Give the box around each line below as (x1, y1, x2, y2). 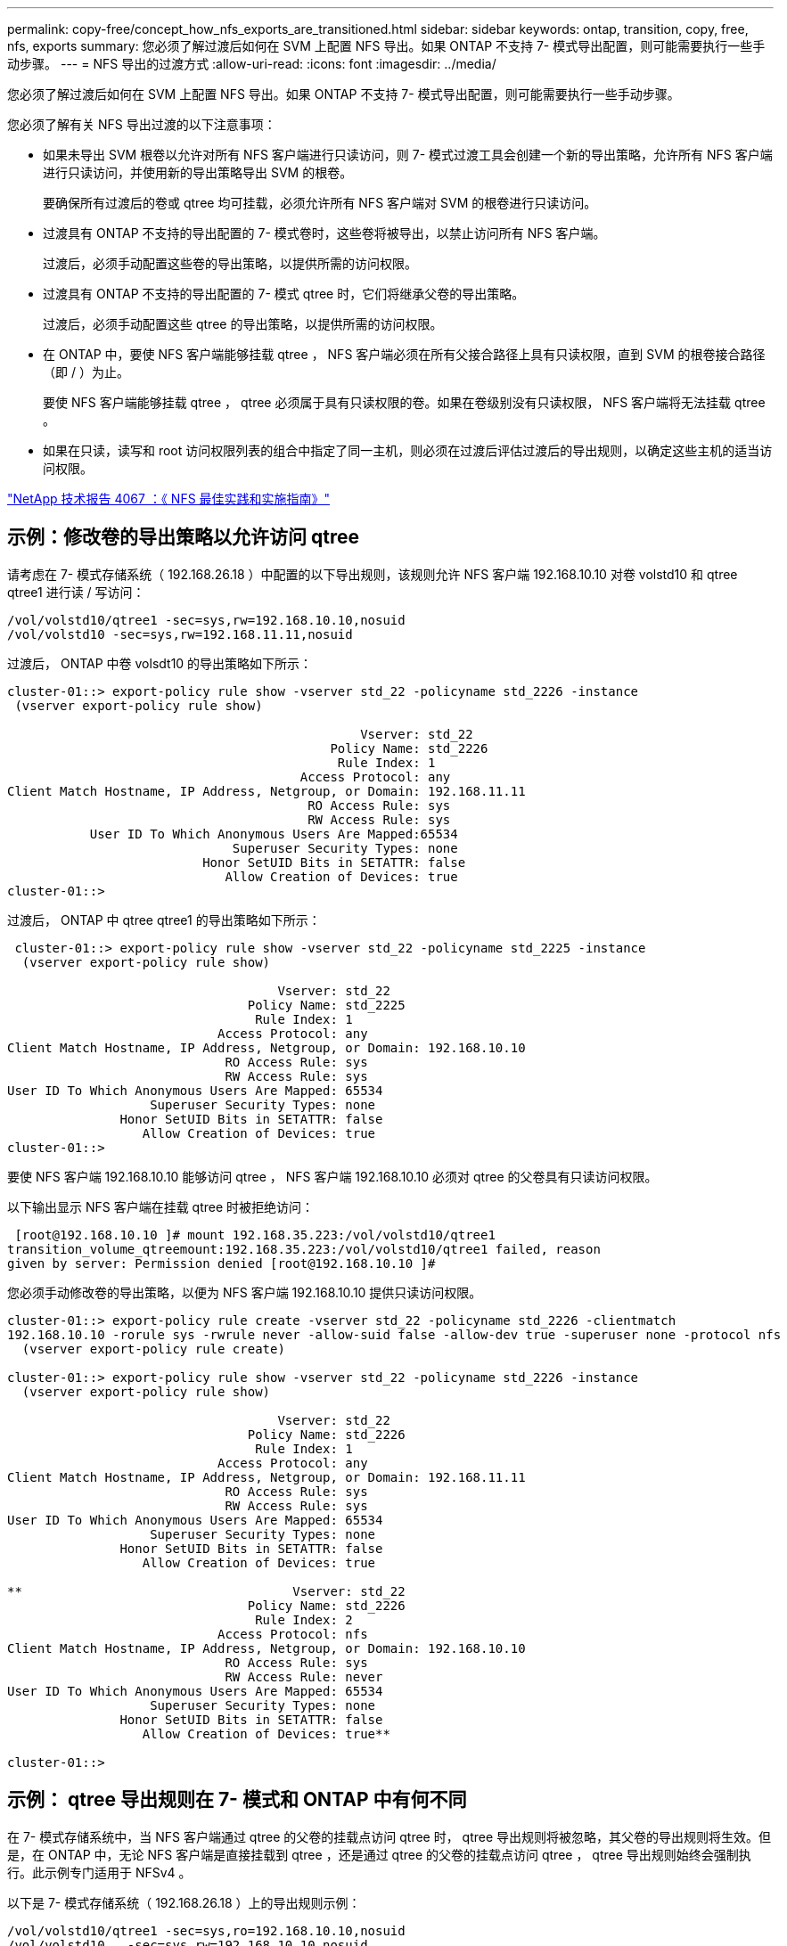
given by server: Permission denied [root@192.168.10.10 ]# (7, 1255, 436, 1271)
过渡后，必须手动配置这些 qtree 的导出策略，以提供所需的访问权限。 (43, 316, 443, 331)
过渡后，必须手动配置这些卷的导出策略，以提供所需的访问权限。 (43, 256, 417, 271)
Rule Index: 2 (255, 1612, 353, 1627)
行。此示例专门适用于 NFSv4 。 (7, 1864, 192, 1880)
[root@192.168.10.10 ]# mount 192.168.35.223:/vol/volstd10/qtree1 (14, 1227, 496, 1242)
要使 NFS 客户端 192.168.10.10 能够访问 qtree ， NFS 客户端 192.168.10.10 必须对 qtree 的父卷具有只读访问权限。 (7, 1168, 658, 1184)
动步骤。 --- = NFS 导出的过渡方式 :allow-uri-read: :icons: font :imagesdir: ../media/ (7, 56, 496, 71)
